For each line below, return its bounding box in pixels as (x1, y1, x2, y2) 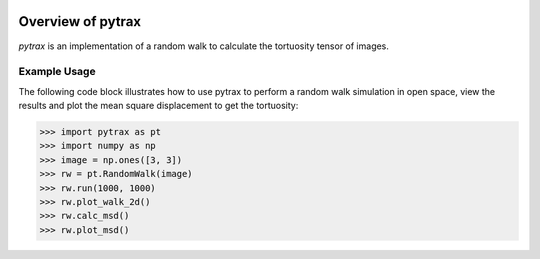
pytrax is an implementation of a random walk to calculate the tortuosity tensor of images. (18, 40, 390, 52)
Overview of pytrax (18, 13, 142, 30)
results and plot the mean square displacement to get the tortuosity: (18, 100, 299, 112)
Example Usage (18, 65, 96, 79)
